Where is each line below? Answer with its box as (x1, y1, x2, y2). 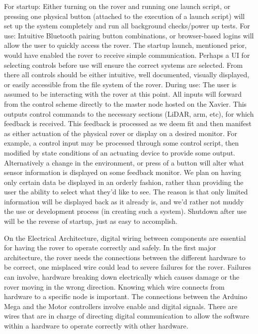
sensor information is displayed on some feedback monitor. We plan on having (4, 167, 241, 177)
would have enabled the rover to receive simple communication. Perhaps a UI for (4, 49, 250, 60)
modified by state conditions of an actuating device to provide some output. (4, 147, 236, 158)
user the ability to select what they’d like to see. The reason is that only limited (4, 186, 248, 197)
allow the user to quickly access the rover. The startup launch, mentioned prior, (4, 40, 247, 50)
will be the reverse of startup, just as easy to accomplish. (4, 216, 177, 226)
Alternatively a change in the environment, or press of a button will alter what (4, 157, 244, 167)
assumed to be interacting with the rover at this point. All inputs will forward (4, 89, 242, 99)
